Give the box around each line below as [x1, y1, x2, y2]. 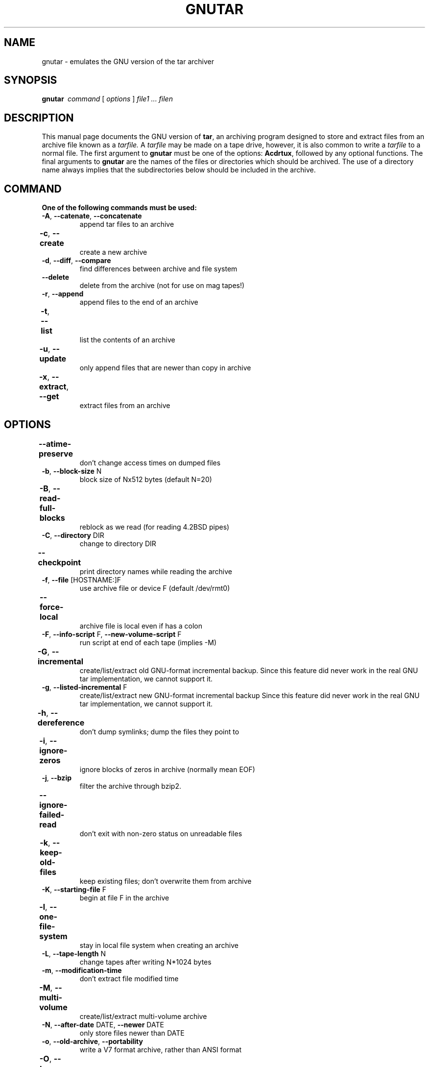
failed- [39, 809, 65, 820]
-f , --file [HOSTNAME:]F [42, 575, 121, 584]
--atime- [39, 438, 71, 449]
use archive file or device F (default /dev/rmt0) [79, 583, 230, 592]
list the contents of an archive [79, 336, 175, 344]
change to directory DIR [79, 539, 156, 548]
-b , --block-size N [42, 466, 102, 475]
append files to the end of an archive [79, 298, 198, 307]
